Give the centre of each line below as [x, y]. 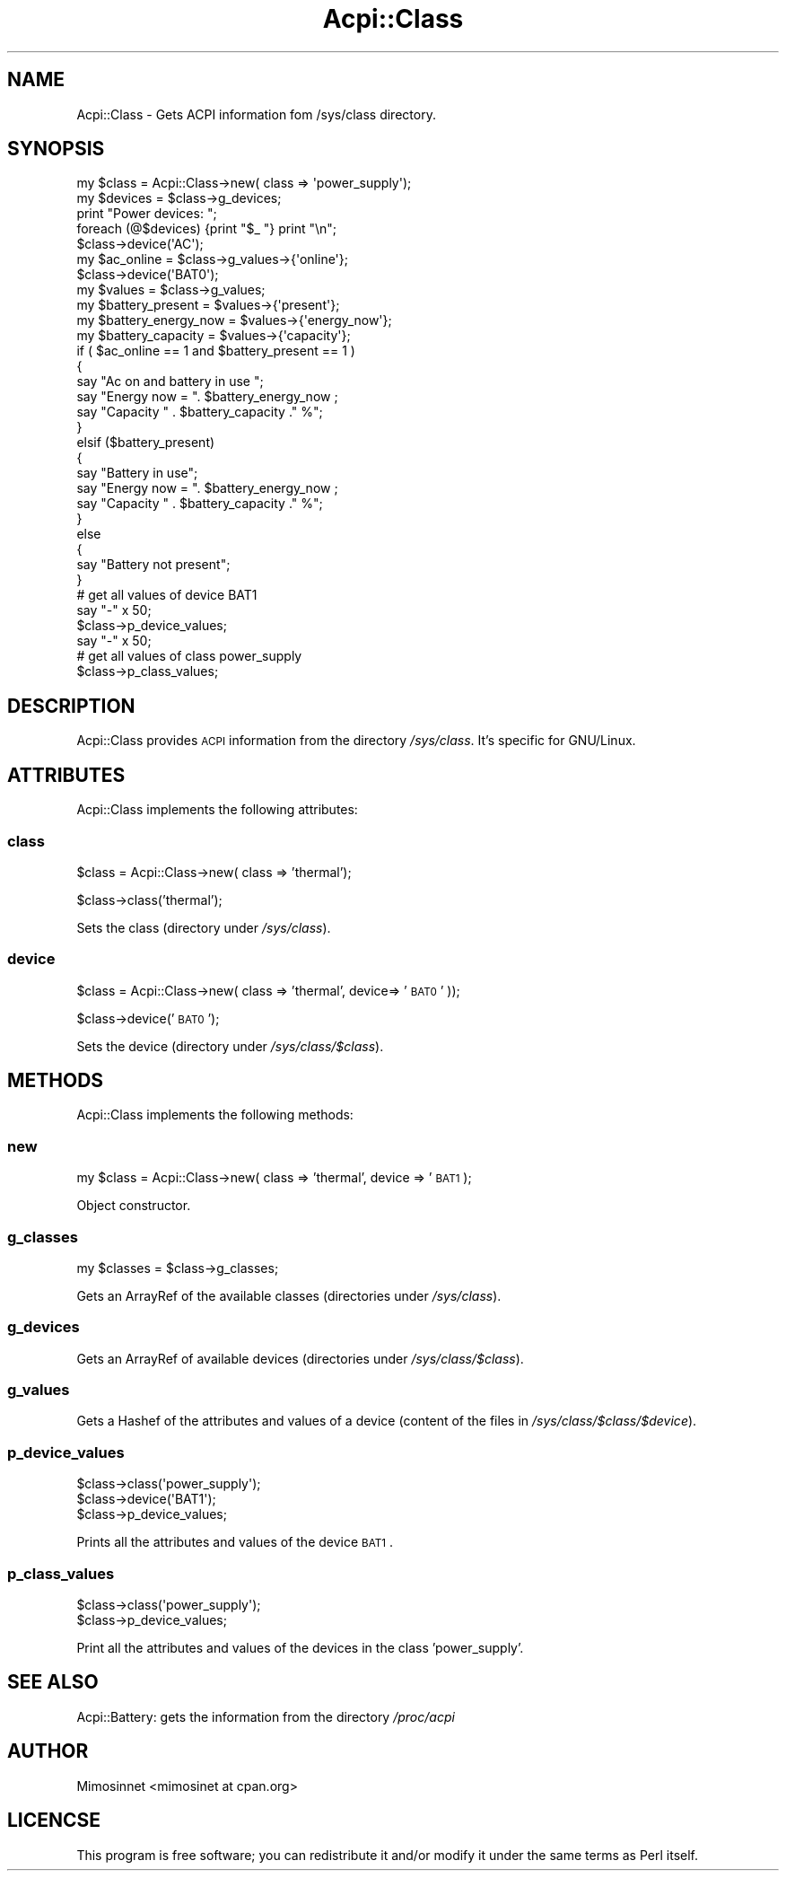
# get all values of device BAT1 [167, 595]
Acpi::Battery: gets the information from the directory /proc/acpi [266, 1716]
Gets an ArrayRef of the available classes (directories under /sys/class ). [289, 1295]
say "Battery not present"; [153, 565]
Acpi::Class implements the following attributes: [217, 810]
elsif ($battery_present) [146, 443]
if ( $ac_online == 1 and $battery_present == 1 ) [216, 351]
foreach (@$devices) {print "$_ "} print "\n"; [207, 229]
